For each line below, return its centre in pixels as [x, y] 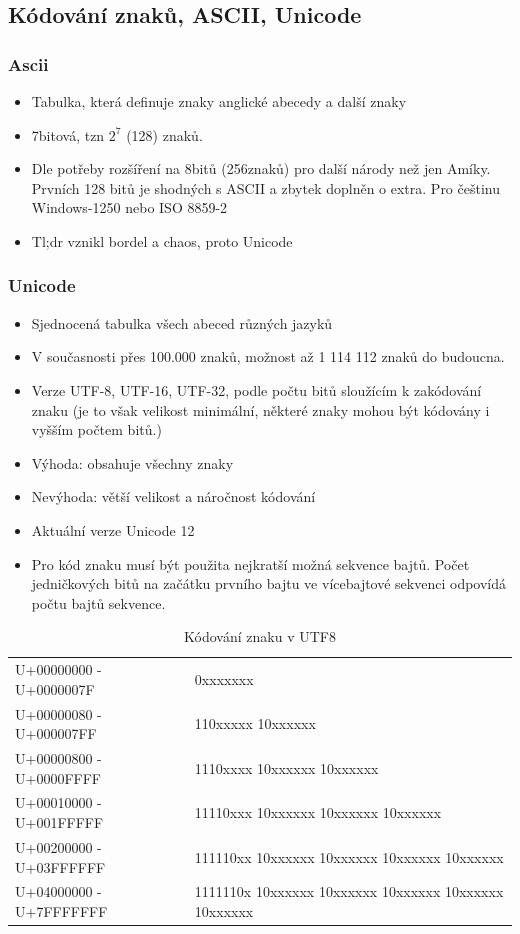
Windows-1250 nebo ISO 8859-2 [129, 207]
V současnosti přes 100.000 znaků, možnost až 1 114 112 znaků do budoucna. [268, 356]
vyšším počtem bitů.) [96, 429]
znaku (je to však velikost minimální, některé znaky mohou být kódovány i [260, 409]
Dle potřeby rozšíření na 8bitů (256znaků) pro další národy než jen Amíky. [261, 168]
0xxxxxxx [224, 678]
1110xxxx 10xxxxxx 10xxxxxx [286, 767]
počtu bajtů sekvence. [98, 602]
